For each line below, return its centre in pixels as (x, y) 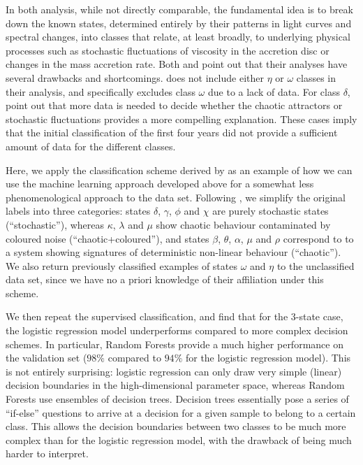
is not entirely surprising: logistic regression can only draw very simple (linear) (174, 371)
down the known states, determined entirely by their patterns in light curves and (179, 23)
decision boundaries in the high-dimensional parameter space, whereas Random (175, 385)
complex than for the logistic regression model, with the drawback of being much (179, 439)
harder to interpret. (47, 453)
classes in (316, 77)
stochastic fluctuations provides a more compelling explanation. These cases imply (181, 119)
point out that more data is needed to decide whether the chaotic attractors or (174, 105)
